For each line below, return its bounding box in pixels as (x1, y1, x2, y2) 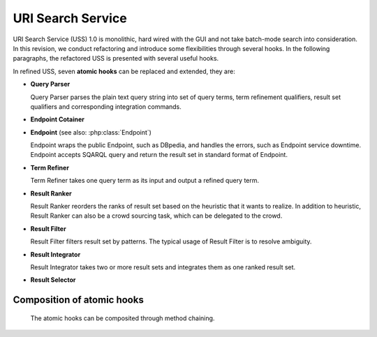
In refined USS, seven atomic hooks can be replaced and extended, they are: (13, 67, 235, 75)
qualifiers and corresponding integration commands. (30, 102, 182, 111)
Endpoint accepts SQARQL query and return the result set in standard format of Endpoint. (30, 151, 288, 159)
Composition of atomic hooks (13, 294, 145, 306)
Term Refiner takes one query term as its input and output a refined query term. (30, 177, 260, 185)
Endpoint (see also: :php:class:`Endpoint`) (30, 128, 151, 136)
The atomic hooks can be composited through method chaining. (30, 314, 215, 322)
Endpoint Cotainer (30, 115, 85, 123)
